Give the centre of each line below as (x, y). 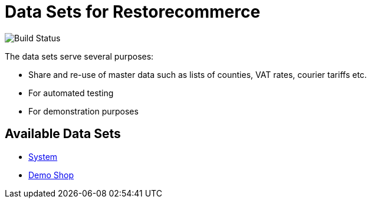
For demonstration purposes (83, 111)
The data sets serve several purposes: (79, 56)
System (43, 156)
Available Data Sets (63, 134)
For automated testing (71, 93)
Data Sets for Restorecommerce (133, 12)
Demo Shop (51, 175)
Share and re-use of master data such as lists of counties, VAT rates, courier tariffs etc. (198, 74)
